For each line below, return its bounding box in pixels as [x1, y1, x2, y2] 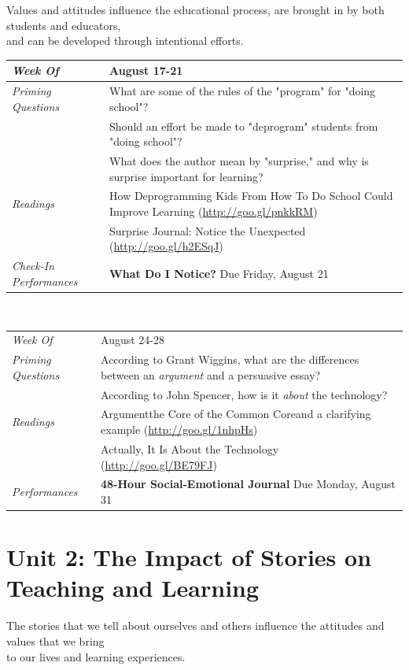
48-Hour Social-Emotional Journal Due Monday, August [101, 476, 396, 492]
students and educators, [6, 17, 121, 33]
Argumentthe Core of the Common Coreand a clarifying [101, 405, 371, 422]
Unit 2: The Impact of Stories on [6, 541, 372, 573]
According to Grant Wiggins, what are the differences [101, 351, 359, 368]
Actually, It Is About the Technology [101, 440, 279, 457]
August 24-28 [101, 331, 164, 348]
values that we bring [6, 632, 105, 649]
